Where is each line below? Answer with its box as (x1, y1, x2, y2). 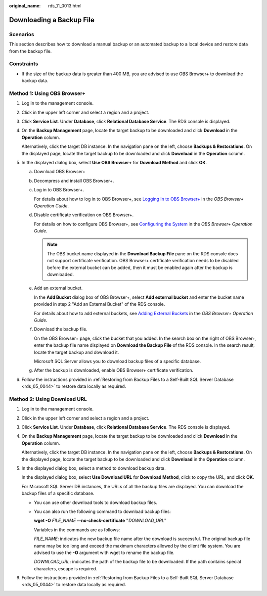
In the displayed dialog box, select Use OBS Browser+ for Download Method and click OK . (21, 159, 207, 165)
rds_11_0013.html (48, 3, 82, 8)
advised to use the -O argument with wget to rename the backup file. (34, 550, 175, 555)
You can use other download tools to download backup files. (34, 500, 158, 505)
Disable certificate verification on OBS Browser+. (34, 212, 133, 218)
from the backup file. (9, 48, 52, 54)
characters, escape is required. (34, 565, 97, 571)
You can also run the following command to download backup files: (34, 508, 171, 514)
